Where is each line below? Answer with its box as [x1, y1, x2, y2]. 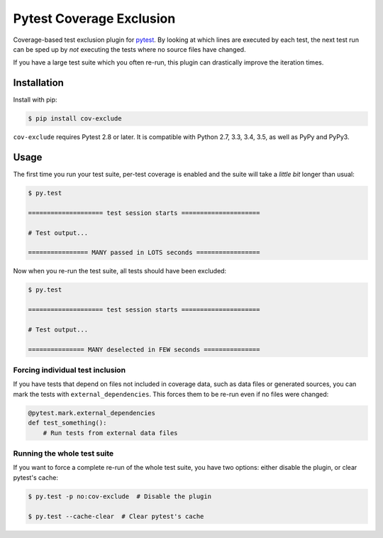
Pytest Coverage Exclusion [13, 11, 176, 26]
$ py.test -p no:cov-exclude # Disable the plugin [28, 492, 212, 500]
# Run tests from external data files [43, 429, 178, 437]
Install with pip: [13, 96, 57, 104]
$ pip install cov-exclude [28, 114, 122, 123]
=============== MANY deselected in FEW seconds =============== [28, 345, 260, 353]
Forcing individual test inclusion [13, 366, 126, 375]
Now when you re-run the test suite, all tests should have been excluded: [13, 267, 227, 275]
